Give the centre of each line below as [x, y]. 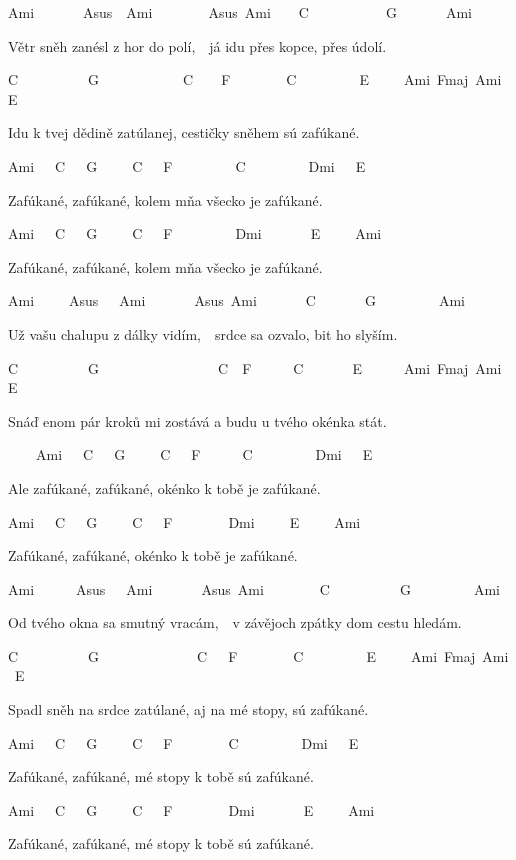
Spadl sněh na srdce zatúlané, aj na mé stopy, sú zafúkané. [188, 709]
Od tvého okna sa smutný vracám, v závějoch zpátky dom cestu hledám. [235, 622]
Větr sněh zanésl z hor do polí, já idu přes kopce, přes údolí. [197, 45]
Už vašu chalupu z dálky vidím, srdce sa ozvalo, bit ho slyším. [203, 333]
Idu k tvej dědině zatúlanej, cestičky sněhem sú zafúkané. [184, 132]
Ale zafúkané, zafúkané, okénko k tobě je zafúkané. [164, 487]
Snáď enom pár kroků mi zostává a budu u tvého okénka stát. [197, 420]
